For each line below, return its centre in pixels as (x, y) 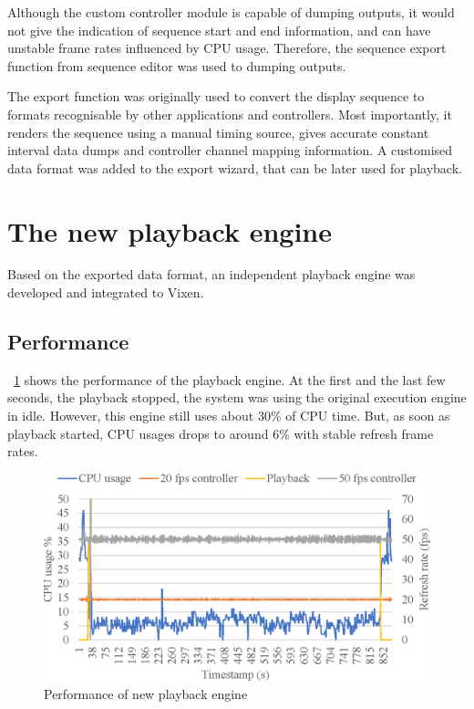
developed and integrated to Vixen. (106, 292)
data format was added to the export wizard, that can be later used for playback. (235, 167)
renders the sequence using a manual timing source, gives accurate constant (218, 132)
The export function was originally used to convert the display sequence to (216, 96)
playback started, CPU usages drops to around (138, 433)
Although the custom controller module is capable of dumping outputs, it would (231, 12)
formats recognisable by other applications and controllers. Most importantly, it (230, 114)
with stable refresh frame (364, 433)
